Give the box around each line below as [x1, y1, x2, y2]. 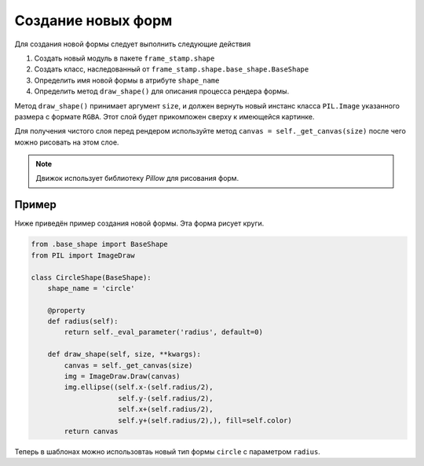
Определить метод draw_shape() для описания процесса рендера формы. [34, 86, 290, 96]
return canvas [64, 427, 119, 435]
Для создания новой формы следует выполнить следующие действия [14, 39, 251, 49]
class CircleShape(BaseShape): [31, 273, 152, 282]
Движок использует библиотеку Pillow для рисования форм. [35, 174, 239, 183]
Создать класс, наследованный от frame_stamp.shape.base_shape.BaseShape [34, 64, 309, 74]
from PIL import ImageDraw [31, 251, 135, 259]
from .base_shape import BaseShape [31, 240, 168, 249]
